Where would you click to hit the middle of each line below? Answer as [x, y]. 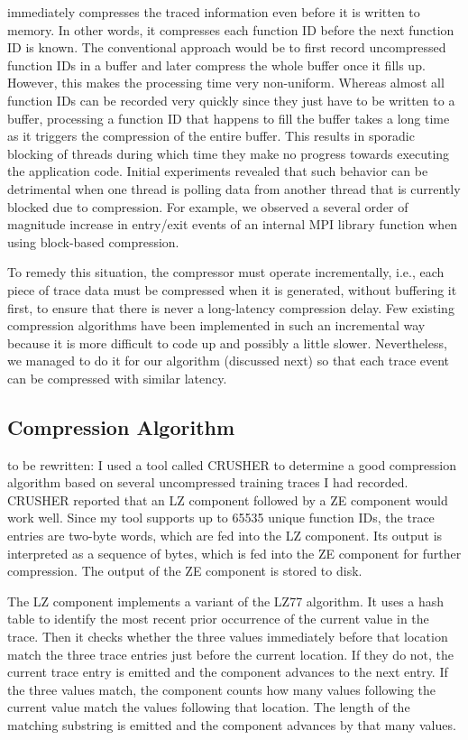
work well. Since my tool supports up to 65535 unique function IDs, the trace [221, 518]
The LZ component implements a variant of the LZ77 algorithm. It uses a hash [226, 601]
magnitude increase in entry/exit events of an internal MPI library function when [233, 224]
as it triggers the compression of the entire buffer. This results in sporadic [211, 136]
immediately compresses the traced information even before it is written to [214, 12]
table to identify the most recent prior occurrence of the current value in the [218, 619]
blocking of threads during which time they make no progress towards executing [229, 153]
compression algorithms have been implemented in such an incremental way [216, 325]
